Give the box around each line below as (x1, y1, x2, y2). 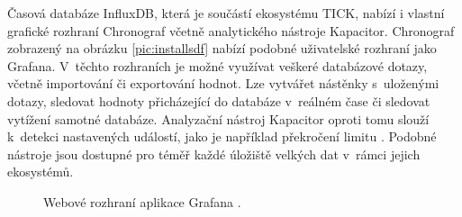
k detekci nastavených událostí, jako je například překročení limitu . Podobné (7, 127, 437, 146)
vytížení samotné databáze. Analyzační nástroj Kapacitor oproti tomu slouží (7, 109, 430, 128)
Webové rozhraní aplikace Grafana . (43, 192, 241, 211)
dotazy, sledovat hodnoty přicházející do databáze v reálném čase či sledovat (7, 91, 430, 110)
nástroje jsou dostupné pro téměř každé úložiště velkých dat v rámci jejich (7, 144, 421, 163)
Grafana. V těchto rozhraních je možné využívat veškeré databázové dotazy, (7, 56, 428, 75)
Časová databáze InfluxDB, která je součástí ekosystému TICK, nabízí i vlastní (7, 4, 445, 22)
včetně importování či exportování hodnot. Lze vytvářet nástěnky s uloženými (7, 74, 439, 93)
